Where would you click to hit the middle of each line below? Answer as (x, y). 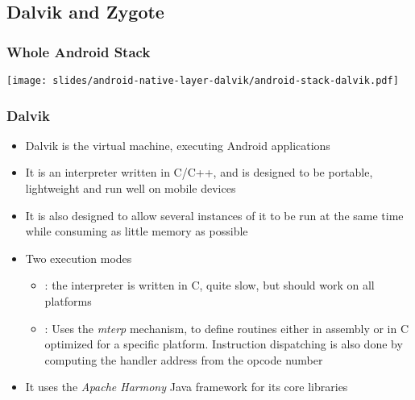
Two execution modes (79, 258)
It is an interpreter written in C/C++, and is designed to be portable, (199, 172)
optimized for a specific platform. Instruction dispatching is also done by (224, 344)
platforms (68, 301)
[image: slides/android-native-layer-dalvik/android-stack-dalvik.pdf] (203, 81)
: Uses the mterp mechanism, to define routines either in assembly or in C (227, 328)
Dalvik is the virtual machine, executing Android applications (178, 145)
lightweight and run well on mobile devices (131, 188)
